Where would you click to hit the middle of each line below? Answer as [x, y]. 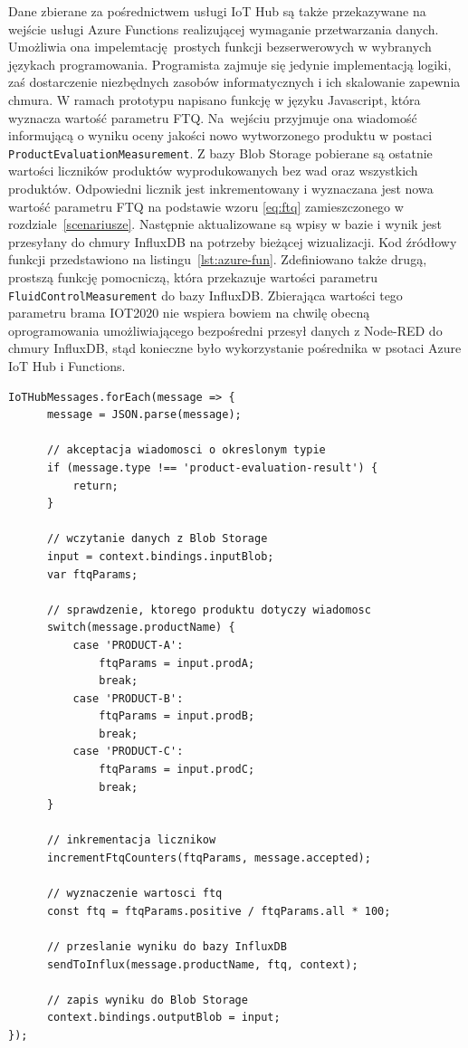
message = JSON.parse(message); [144, 415]
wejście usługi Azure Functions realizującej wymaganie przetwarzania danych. [224, 29]
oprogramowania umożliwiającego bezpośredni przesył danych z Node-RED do [225, 330]
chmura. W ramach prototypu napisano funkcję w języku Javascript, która [215, 99]
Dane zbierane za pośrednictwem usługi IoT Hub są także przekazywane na [217, 11]
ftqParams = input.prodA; [177, 663]
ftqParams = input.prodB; [177, 716]
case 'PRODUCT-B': [128, 698]
